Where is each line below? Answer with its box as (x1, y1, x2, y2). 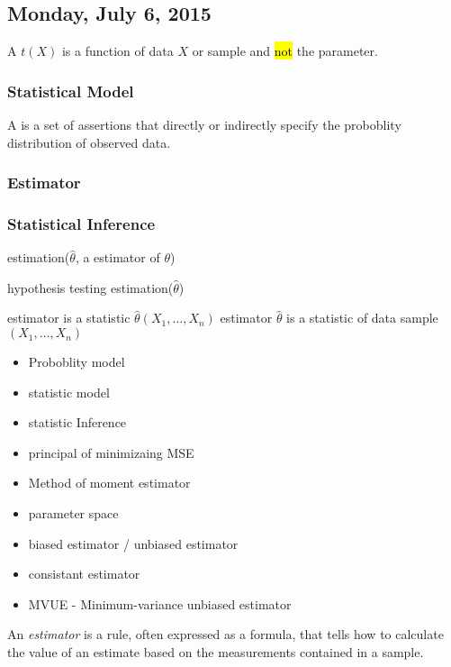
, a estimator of (75, 248, 160, 267)
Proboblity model (28, 352, 125, 371)
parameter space (28, 504, 119, 523)
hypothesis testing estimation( (7, 278, 174, 297)
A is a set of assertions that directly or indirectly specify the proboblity (7, 115, 401, 134)
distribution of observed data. (7, 132, 171, 151)
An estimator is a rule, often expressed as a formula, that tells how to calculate (7, 625, 444, 644)
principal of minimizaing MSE (28, 443, 194, 461)
